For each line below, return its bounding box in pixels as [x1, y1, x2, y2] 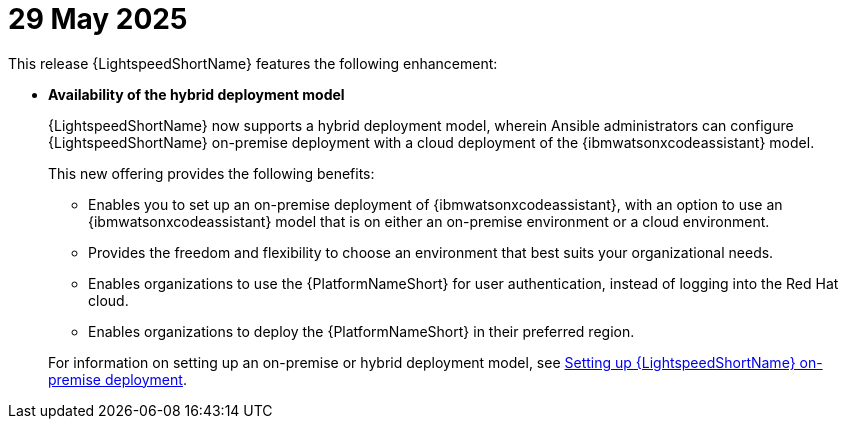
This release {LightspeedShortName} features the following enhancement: [8, 54, 498, 72]
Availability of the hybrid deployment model [48, 85, 345, 103]
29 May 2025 [8, 2, 188, 36]
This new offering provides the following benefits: [48, 164, 375, 182]
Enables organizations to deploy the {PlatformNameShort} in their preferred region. [88, 322, 635, 340]
